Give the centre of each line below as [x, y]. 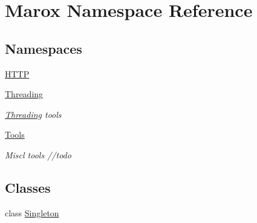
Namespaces [44, 48]
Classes [28, 187]
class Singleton [32, 212]
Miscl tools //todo [38, 154]
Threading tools [33, 114]
